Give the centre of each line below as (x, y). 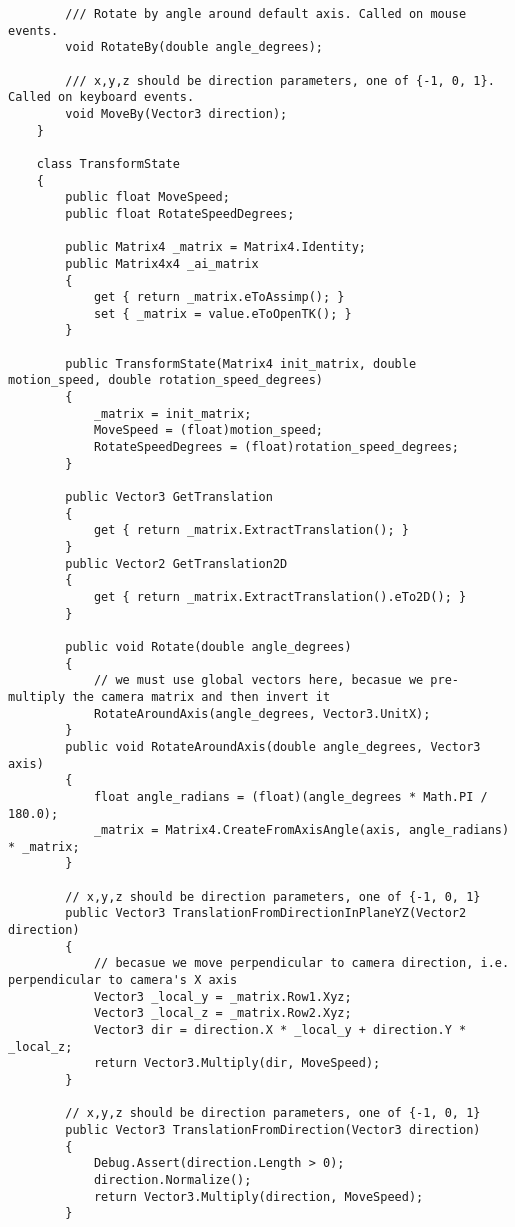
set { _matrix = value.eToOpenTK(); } (222, 313)
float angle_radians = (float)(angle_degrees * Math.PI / (290, 796)
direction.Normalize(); (172, 1179)
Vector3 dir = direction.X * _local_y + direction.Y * (280, 1030)
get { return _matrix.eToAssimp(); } (219, 297)
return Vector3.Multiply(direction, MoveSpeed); (258, 1196)
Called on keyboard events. (101, 97)
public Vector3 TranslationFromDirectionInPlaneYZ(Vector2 (266, 913)
